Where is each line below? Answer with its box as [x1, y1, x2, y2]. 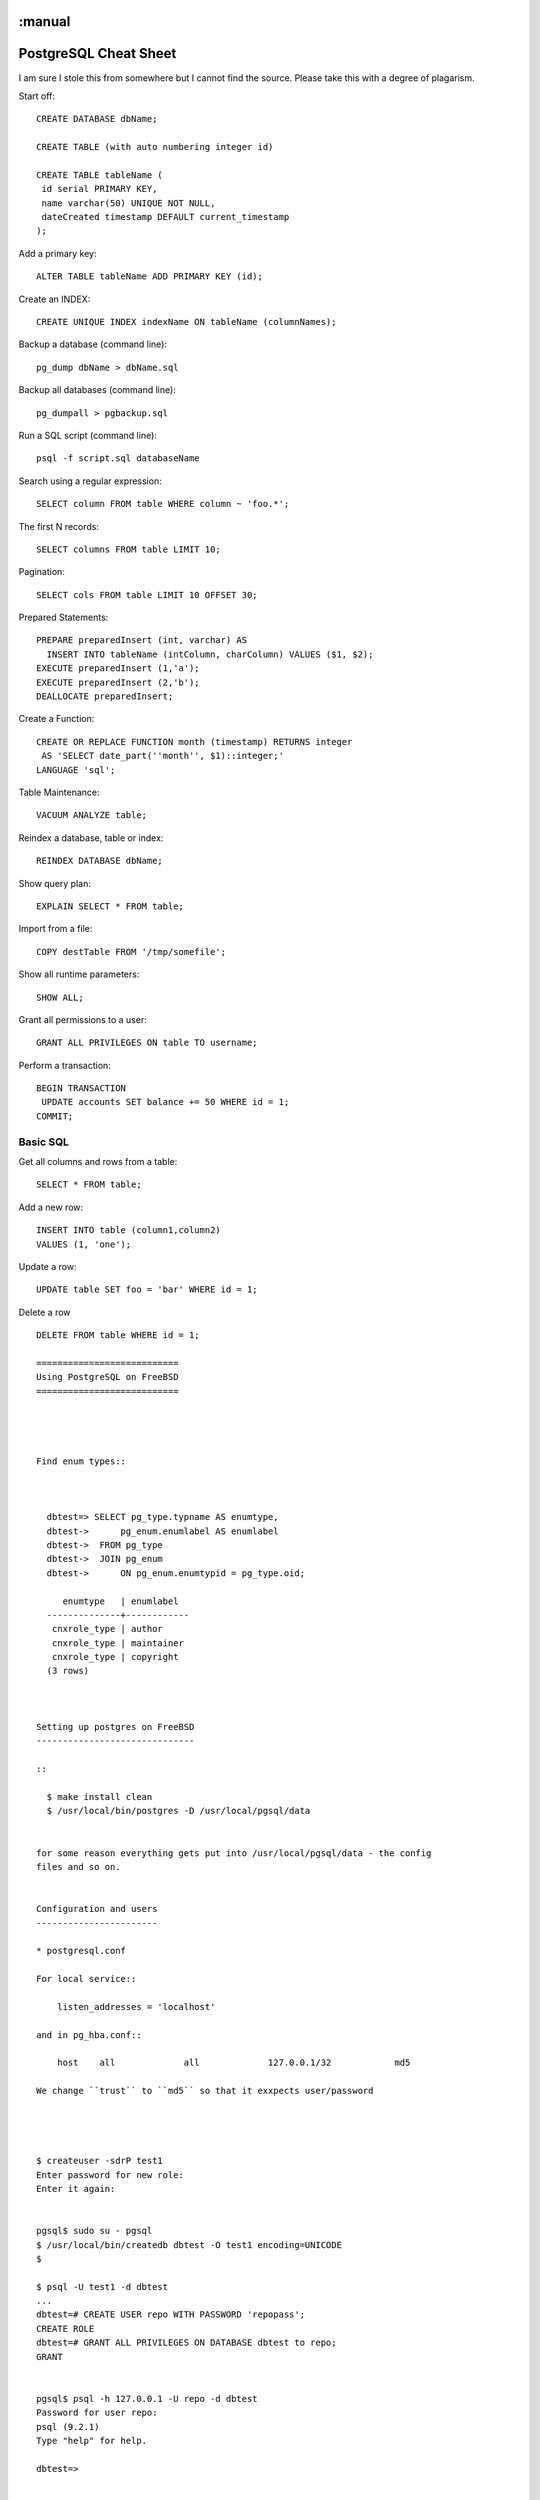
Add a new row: [18, 1201, 84, 1213]
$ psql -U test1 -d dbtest [36, 2281, 169, 2292]
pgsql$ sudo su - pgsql [36, 2225, 153, 2237]
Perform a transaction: [18, 1059, 112, 1071]
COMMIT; [36, 1110, 74, 1122]
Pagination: [18, 566, 65, 578]
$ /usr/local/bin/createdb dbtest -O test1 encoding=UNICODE [36, 2239, 342, 2250]
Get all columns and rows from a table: [18, 1155, 178, 1167]
